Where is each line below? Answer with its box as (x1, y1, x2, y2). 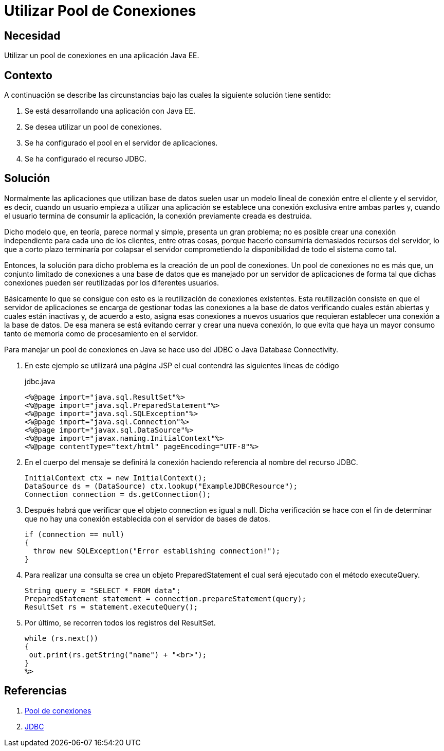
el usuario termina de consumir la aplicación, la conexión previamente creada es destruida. (4, 211, 312, 220)
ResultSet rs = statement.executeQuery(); (25, 602, 198, 611)
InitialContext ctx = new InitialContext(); (25, 473, 207, 482)
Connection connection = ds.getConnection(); (25, 490, 211, 498)
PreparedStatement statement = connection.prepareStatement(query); (25, 594, 306, 603)
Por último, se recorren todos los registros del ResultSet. (25, 618, 216, 627)
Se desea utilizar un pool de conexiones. (25, 122, 162, 132)
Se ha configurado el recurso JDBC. (25, 154, 146, 164)
